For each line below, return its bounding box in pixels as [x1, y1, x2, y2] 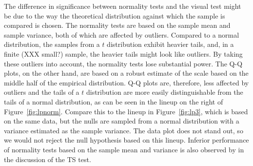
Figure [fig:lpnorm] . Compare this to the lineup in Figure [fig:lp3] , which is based [4, 106, 248, 116]
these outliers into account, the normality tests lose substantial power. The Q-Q [4, 58, 243, 68]
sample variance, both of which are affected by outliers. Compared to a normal [4, 29, 239, 40]
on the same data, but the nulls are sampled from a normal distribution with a [4, 116, 239, 126]
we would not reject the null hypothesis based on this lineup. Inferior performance [4, 135, 249, 145]
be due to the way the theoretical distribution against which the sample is [4, 10, 225, 21]
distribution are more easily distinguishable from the [86, 87, 243, 97]
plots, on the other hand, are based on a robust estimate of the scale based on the [4, 68, 249, 78]
